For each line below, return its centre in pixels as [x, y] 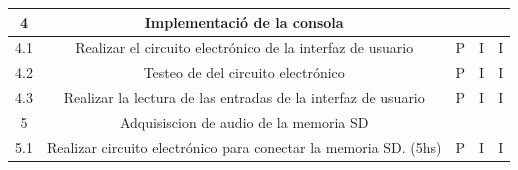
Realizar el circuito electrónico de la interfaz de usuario [244, 47]
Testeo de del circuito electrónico [244, 72]
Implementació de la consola [244, 21]
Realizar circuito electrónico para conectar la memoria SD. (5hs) [244, 146]
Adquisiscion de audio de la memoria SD [244, 121]
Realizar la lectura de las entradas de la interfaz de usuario [244, 97]
